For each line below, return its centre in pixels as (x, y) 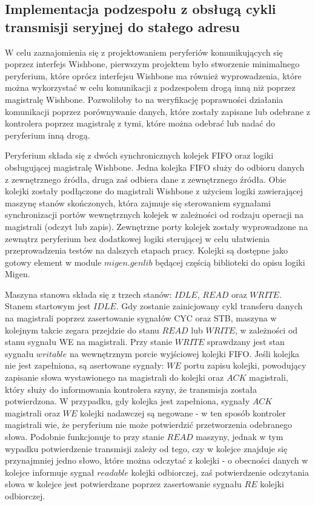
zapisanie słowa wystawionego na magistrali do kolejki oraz (114, 377)
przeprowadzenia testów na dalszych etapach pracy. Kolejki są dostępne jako (147, 250)
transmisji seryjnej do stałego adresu (122, 26)
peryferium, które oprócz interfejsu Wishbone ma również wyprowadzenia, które (153, 75)
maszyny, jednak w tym (240, 436)
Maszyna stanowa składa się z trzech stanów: (88, 294)
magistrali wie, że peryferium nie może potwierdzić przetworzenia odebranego (148, 425)
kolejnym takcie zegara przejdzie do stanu (82, 330)
